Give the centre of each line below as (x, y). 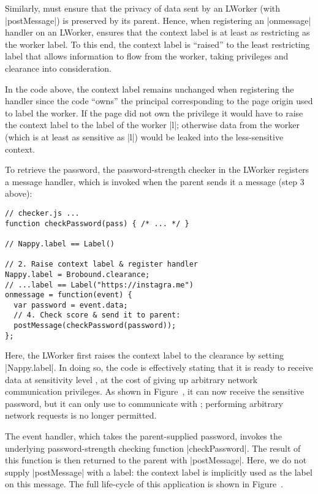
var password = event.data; (71, 305)
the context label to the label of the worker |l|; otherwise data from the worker (152, 125)
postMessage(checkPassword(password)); (95, 326)
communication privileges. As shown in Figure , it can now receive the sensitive (155, 391)
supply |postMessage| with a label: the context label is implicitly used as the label (159, 472)
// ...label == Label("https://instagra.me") (99, 285)
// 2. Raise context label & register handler (101, 264)
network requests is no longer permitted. (81, 415)
